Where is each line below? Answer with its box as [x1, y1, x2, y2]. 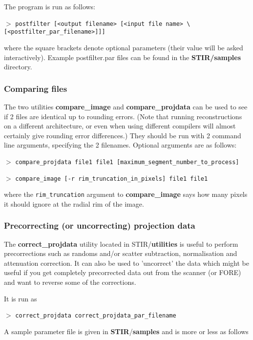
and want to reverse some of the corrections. [4, 277, 136, 287]
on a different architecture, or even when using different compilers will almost [4, 121, 236, 131]
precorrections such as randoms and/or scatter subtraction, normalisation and [4, 248, 237, 258]
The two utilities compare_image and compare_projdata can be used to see [4, 101, 248, 111]
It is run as [4, 293, 37, 303]
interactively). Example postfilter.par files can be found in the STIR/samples [4, 52, 241, 62]
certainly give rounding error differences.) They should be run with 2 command [4, 130, 241, 140]
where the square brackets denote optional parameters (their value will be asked [4, 42, 243, 52]
